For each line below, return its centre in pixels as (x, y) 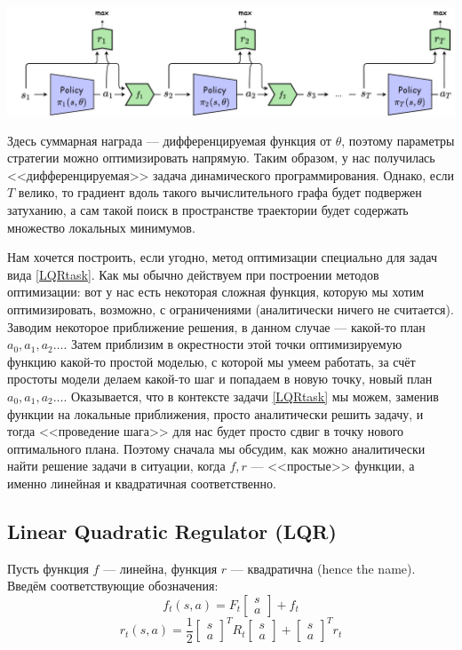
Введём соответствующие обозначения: (113, 586)
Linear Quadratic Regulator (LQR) (172, 531)
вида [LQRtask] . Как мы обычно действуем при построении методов (193, 274)
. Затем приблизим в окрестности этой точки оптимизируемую (233, 344)
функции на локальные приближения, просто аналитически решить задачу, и (215, 413)
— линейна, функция (160, 568)
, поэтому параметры (398, 140)
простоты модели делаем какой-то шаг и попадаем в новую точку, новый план (220, 379)
